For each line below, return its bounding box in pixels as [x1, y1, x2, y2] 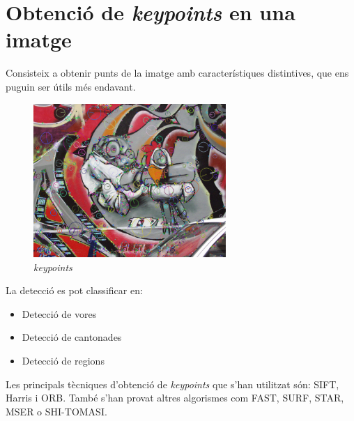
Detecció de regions [22, 353, 105, 367]
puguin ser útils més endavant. [6, 79, 136, 93]
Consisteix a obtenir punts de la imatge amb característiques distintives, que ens [6, 66, 349, 80]
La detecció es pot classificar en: [6, 283, 143, 298]
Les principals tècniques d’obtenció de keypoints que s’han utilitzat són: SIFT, [6, 376, 339, 391]
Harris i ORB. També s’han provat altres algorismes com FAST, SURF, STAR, [6, 390, 344, 405]
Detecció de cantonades [22, 330, 122, 344]
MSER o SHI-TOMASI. [6, 404, 107, 418]
